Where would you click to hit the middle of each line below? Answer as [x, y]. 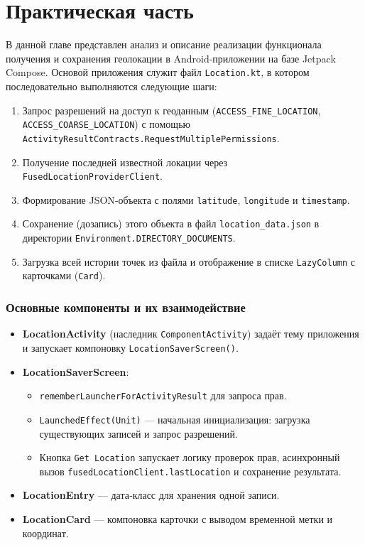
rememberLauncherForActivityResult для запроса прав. [163, 395]
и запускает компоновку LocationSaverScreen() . [130, 347]
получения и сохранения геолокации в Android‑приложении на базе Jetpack [171, 58]
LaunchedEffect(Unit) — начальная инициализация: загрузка [175, 419]
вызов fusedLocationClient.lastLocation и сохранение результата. [190, 471]
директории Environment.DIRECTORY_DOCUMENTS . [129, 238]
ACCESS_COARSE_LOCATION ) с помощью [106, 124]
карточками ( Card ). [64, 275]
